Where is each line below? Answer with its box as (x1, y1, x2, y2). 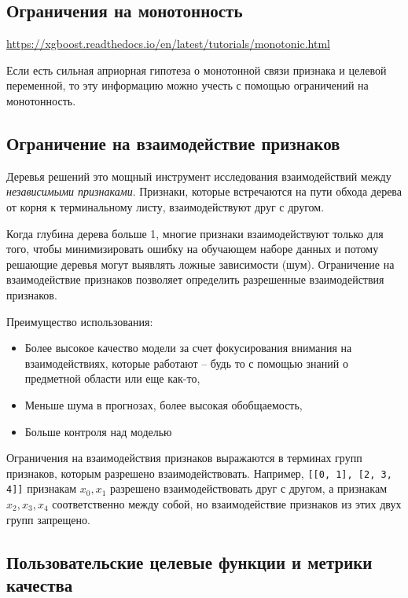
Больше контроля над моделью (24, 423, 172, 439)
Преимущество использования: (6, 313, 153, 329)
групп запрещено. (6, 511, 90, 527)
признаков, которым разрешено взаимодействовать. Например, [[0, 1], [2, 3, (6, 464, 392, 481)
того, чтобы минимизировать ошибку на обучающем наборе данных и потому (6, 240, 379, 257)
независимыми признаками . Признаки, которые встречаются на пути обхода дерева (6, 183, 402, 200)
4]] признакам (6, 480, 77, 497)
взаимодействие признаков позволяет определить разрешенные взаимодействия (6, 271, 384, 288)
